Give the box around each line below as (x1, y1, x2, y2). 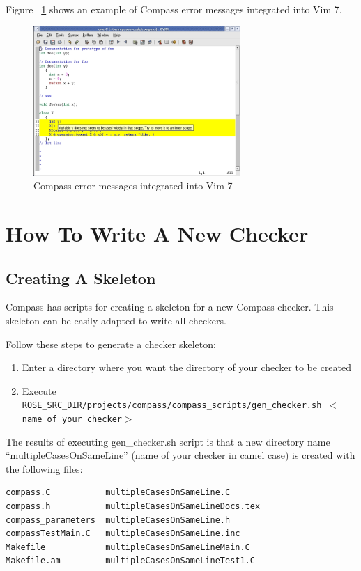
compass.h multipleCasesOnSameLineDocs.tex (6, 501, 261, 511)
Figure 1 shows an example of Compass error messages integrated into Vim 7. (6, 2, 342, 16)
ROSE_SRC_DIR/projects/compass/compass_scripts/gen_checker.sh (22, 400, 322, 411)
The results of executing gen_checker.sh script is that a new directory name (6, 434, 330, 448)
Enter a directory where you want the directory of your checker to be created (22, 360, 352, 375)
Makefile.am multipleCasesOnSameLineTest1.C (6, 556, 255, 566)
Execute (22, 383, 56, 398)
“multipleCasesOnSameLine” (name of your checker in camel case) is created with (6, 448, 355, 462)
